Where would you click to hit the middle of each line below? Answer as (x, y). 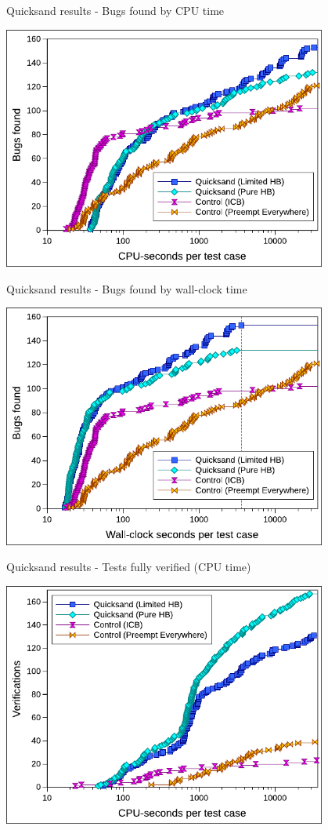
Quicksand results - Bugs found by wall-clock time (127, 288)
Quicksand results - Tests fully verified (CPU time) (129, 567)
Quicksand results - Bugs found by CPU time (115, 10)
